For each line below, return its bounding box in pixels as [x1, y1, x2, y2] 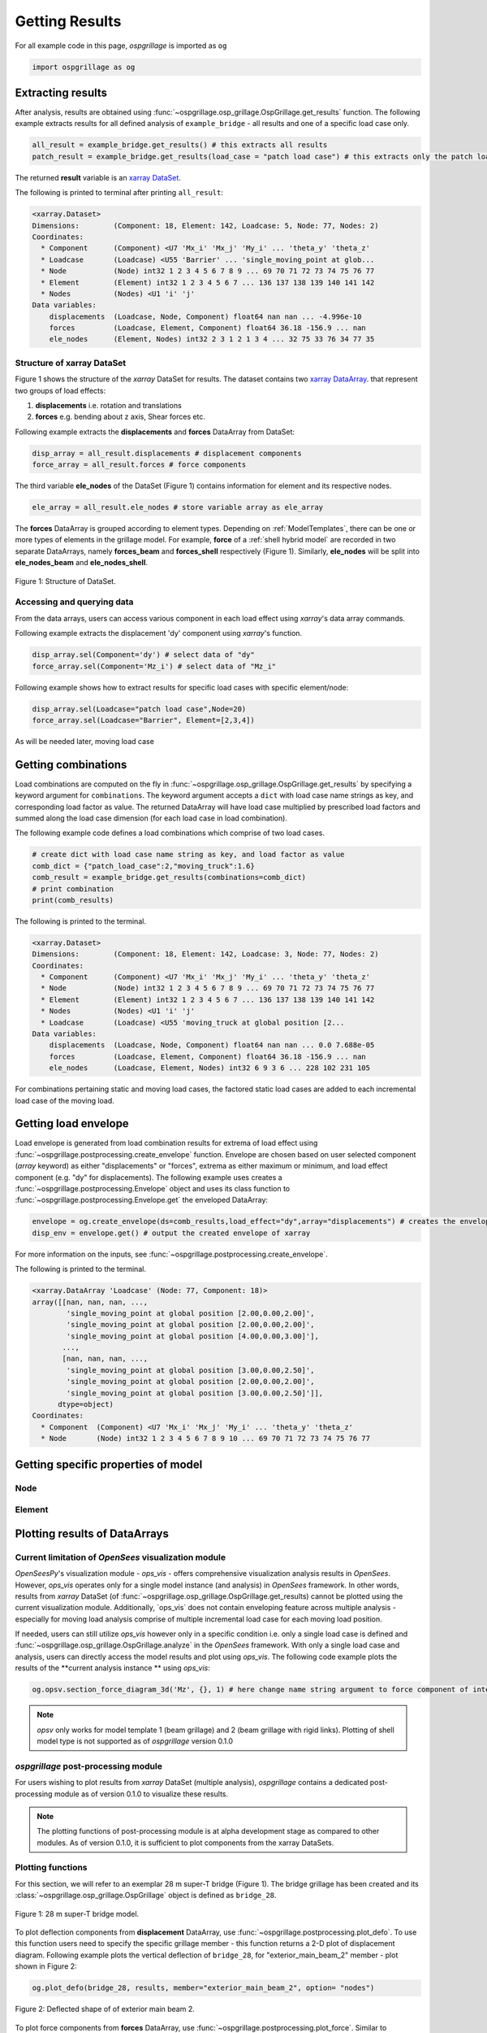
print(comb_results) [32, 895, 114, 904]
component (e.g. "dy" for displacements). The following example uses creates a [15, 1172, 283, 1182]
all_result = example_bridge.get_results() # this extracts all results [32, 141, 328, 150]
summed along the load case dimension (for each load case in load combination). [15, 813, 288, 823]
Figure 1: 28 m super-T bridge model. [15, 1909, 140, 1918]
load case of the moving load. [15, 1095, 115, 1105]
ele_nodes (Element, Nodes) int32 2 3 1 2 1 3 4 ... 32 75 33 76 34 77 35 [49, 334, 375, 344]
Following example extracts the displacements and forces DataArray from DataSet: [15, 427, 295, 437]
